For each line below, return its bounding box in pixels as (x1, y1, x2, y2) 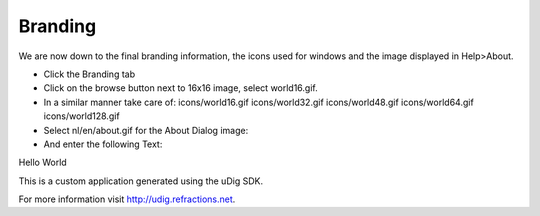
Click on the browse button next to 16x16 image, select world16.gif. (43, 82, 319, 94)
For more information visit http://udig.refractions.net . (18, 193, 236, 205)
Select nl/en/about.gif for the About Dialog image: (43, 124, 249, 136)
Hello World (18, 156, 67, 169)
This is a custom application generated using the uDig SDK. (18, 175, 264, 187)
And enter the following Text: (43, 138, 163, 150)
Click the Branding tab (43, 68, 135, 80)
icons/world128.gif (43, 110, 120, 122)
